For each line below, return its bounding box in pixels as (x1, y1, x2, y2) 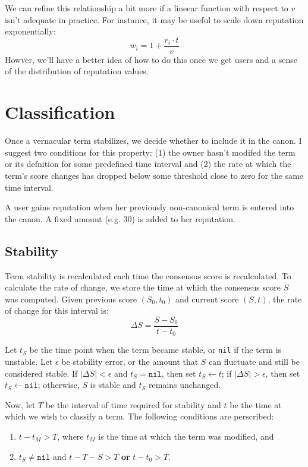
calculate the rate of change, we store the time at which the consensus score (5, 281, 281, 294)
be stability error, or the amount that (61, 355, 199, 368)
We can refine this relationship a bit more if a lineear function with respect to (5, 2, 288, 14)
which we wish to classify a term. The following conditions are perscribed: (5, 410, 274, 422)
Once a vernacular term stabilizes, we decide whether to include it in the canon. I (5, 134, 302, 147)
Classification (5, 100, 115, 124)
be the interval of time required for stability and (45, 398, 221, 411)
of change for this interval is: (5, 304, 109, 317)
